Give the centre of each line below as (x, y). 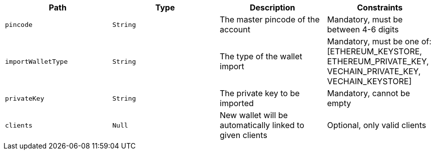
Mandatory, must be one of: (379, 41)
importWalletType (37, 61)
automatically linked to (262, 125)
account (235, 29)
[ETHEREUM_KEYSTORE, (374, 51)
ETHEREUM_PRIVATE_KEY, (378, 61)
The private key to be (260, 93)
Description (273, 7)
